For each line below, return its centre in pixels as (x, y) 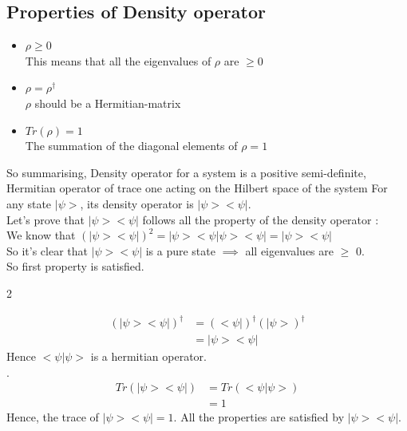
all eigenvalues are (289, 250)
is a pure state (180, 250)
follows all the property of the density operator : (261, 219)
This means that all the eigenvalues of (118, 60)
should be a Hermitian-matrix (108, 103)
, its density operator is (137, 203)
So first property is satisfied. (75, 266)
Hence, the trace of (53, 417)
